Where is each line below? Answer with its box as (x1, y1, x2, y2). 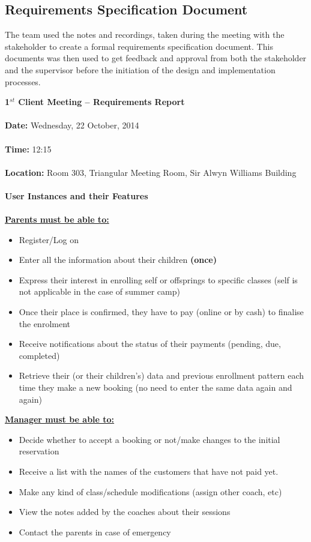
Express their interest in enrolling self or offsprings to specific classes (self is (19, 273, 298, 286)
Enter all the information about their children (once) (19, 253, 217, 266)
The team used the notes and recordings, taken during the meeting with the (5, 28, 285, 41)
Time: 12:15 (5, 142, 52, 155)
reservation (19, 445, 59, 457)
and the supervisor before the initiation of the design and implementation (5, 63, 276, 76)
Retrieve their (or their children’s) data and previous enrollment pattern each (19, 369, 304, 382)
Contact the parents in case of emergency (19, 525, 171, 538)
